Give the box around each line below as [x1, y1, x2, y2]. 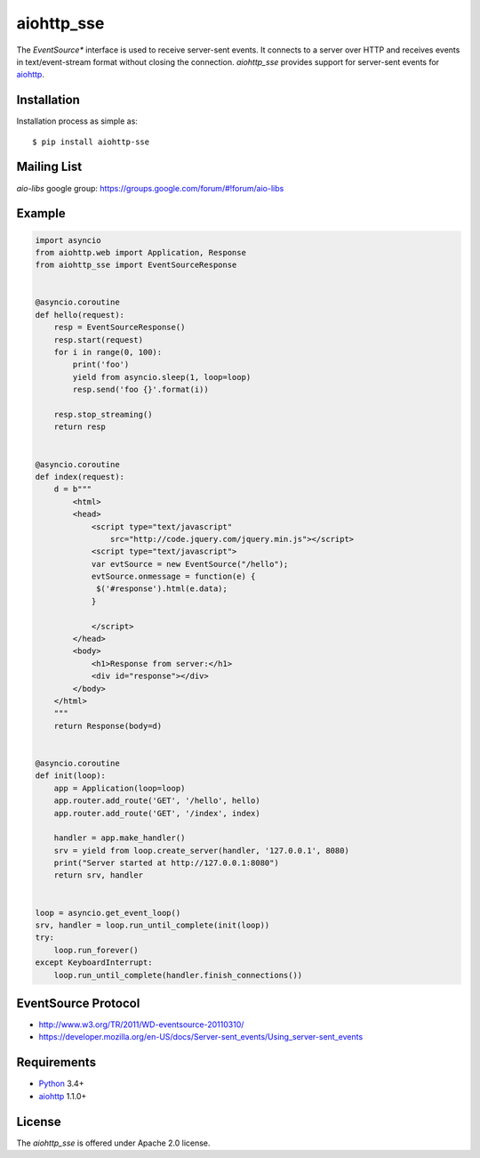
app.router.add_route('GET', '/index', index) [53, 808, 261, 818]
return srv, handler [53, 871, 144, 880]
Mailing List [16, 159, 83, 174]
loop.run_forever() [53, 944, 140, 955]
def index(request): [35, 472, 124, 482]
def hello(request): [35, 310, 124, 320]
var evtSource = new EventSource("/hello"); [91, 559, 289, 569]
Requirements [16, 1055, 97, 1070]
